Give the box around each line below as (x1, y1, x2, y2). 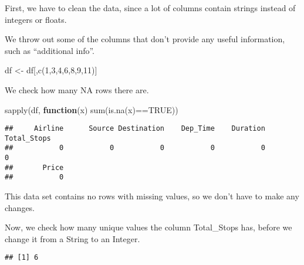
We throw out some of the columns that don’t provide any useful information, (5, 33, 285, 45)
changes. (5, 201, 35, 213)
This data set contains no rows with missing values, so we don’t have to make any (5, 190, 299, 202)
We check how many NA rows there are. (5, 83, 149, 96)
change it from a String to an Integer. (5, 232, 140, 244)
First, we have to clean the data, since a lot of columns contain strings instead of (5, 2, 296, 13)
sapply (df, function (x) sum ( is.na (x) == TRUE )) (5, 103, 178, 115)
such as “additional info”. (5, 44, 95, 56)
